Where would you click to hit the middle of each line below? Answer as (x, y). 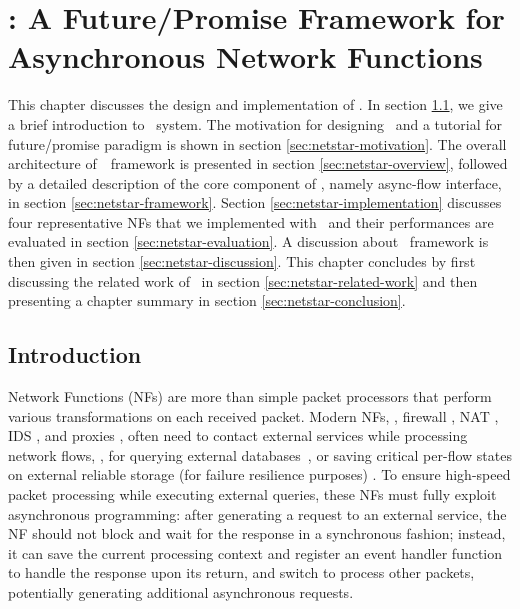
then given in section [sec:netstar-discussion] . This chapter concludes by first (242, 261)
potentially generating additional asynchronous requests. (181, 591)
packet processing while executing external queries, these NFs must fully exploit (252, 494)
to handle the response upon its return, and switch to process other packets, (241, 572)
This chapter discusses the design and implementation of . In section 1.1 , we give (255, 104)
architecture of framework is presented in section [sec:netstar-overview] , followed (258, 163)
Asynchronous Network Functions (245, 56)
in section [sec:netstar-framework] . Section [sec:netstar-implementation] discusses (255, 202)
